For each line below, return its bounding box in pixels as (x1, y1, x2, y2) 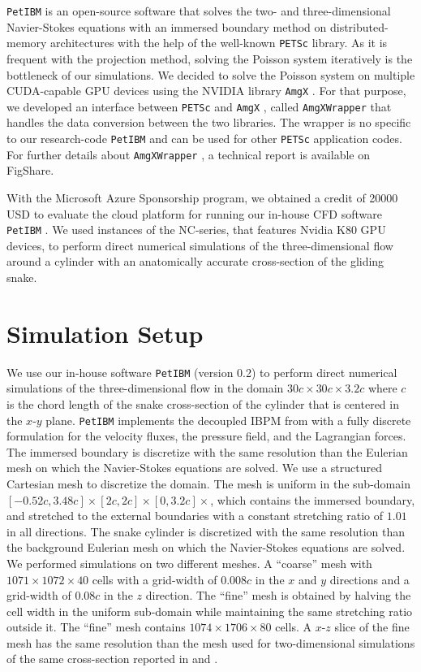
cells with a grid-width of (92, 570, 217, 587)
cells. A (275, 618, 311, 635)
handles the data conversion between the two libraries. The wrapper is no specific (6, 114, 411, 131)
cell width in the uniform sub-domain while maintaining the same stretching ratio (6, 602, 413, 619)
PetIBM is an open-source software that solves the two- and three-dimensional (6, 2, 391, 19)
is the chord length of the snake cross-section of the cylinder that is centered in (6, 395, 399, 412)
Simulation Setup (6, 316, 204, 349)
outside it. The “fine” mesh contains (6, 618, 186, 635)
